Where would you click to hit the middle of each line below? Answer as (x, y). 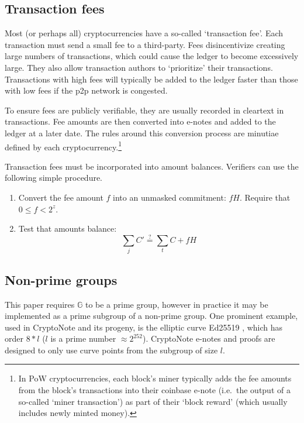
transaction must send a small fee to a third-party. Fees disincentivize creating (145, 44)
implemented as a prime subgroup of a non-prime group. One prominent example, (151, 316)
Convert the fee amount (61, 197)
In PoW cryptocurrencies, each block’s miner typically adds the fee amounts (155, 378)
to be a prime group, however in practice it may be (177, 304)
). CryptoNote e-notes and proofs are (209, 338)
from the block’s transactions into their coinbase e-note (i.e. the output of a (154, 390)
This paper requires (40, 304)
